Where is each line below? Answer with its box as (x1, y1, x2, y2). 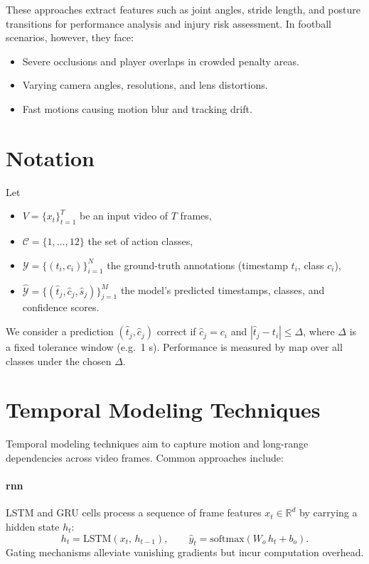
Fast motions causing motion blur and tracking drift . (22, 101, 252, 116)
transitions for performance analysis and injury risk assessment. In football (6, 16, 331, 31)
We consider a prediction (6, 324, 114, 339)
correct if (156, 324, 196, 339)
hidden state (6, 519, 60, 533)
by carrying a (299, 505, 358, 520)
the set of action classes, (87, 234, 193, 249)
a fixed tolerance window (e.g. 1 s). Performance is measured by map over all (6, 340, 343, 354)
